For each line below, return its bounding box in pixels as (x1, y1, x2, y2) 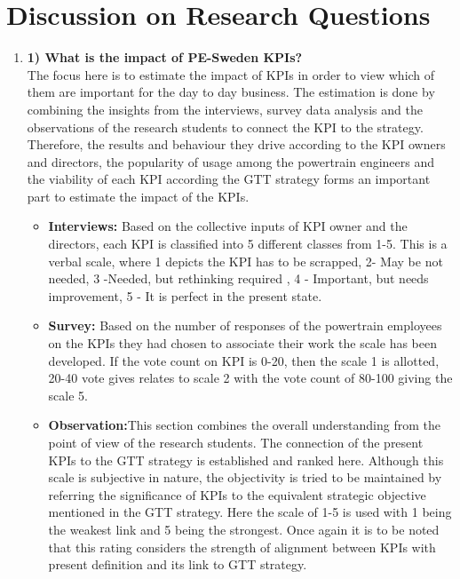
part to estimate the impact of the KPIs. (27, 186, 250, 205)
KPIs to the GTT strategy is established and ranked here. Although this (48, 450, 444, 469)
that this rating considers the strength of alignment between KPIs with (48, 537, 436, 556)
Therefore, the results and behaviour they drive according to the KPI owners (27, 135, 446, 154)
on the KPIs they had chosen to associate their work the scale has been (48, 334, 437, 353)
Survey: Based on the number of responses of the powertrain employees (48, 316, 442, 335)
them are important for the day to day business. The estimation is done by (27, 83, 435, 101)
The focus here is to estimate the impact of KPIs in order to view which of (27, 65, 435, 83)
